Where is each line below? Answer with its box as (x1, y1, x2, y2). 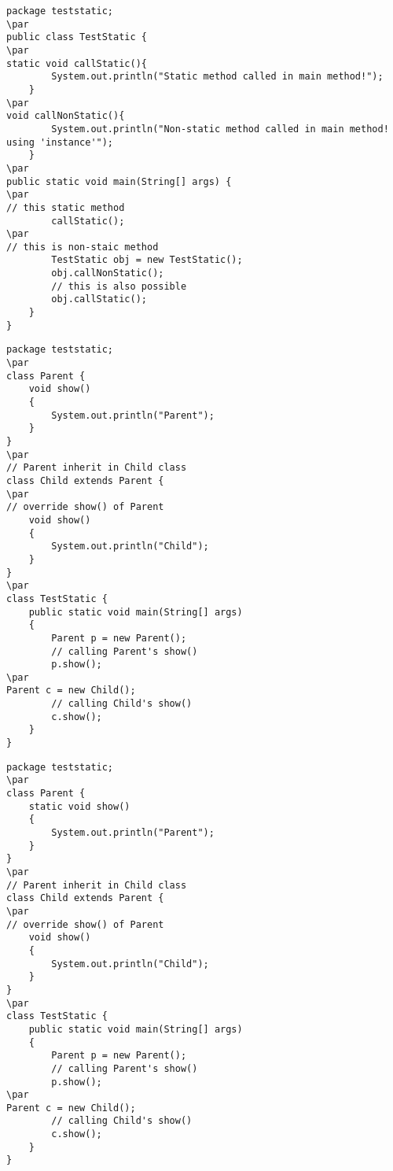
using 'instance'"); (6, 136, 114, 148)
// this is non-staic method (6, 241, 159, 253)
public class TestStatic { (6, 31, 147, 43)
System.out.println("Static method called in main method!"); (51, 71, 384, 83)
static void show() (28, 800, 130, 812)
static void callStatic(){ (6, 57, 147, 69)
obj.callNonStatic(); (51, 268, 164, 279)
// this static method (6, 201, 125, 213)
